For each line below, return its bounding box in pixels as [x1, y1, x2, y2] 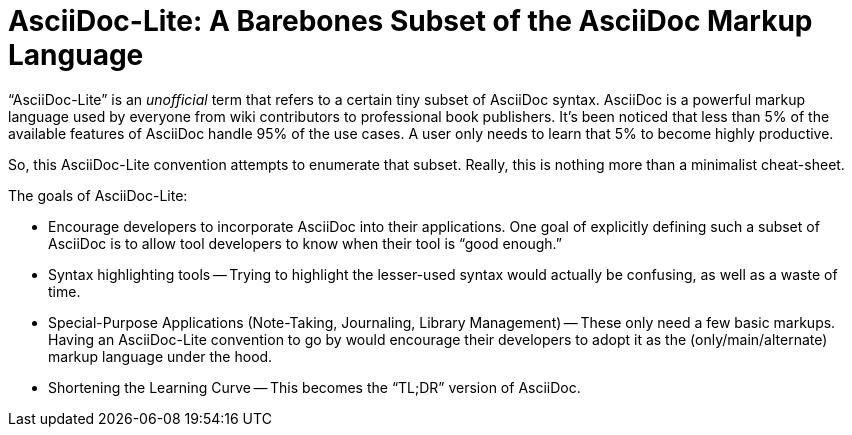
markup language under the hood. [48, 347, 273, 365]
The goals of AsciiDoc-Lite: [8, 186, 188, 204]
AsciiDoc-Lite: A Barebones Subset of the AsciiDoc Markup [8, 4, 813, 38]
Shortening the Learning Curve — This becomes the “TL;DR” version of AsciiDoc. [48, 378, 581, 396]
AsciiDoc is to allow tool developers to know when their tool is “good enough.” [48, 234, 562, 252]
